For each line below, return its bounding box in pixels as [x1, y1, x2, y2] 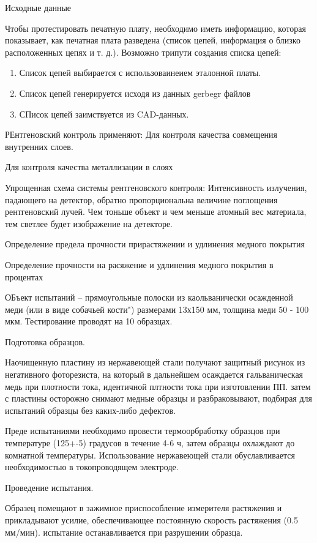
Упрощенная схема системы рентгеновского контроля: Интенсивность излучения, [5, 181, 307, 193]
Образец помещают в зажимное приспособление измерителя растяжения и [5, 501, 282, 514]
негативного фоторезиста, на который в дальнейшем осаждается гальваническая [5, 368, 304, 381]
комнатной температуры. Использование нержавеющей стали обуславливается [5, 448, 296, 461]
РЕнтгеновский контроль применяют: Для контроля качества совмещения [5, 128, 278, 141]
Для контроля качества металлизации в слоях [5, 160, 173, 173]
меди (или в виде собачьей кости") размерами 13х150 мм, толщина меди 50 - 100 [5, 302, 309, 315]
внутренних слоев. [5, 140, 73, 152]
